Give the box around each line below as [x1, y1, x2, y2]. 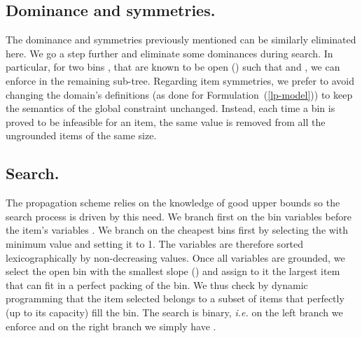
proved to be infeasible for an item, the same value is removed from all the [6, 114, 326, 129]
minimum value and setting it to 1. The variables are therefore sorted [6, 236, 304, 251]
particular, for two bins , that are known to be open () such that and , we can [6, 59, 340, 74]
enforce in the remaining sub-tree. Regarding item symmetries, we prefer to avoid [6, 73, 355, 87]
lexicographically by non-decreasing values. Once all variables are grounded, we [6, 250, 345, 265]
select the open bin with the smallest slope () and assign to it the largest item [6, 264, 340, 279]
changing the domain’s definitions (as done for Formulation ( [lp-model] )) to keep [6, 87, 353, 101]
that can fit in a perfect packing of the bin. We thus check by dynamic [6, 277, 308, 292]
